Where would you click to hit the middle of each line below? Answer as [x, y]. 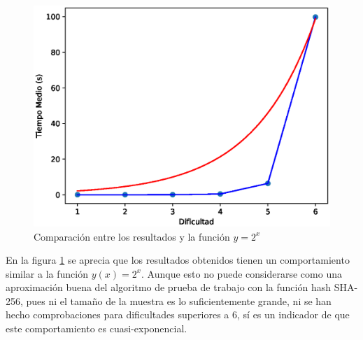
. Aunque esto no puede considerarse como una [242, 273]
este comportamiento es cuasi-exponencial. [97, 328]
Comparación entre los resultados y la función [132, 236]
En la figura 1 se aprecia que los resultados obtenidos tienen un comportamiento [178, 260]
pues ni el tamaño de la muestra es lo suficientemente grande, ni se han [179, 300]
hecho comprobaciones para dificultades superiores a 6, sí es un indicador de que [178, 314]
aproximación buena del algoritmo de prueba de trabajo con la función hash [169, 287]
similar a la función [47, 273]
